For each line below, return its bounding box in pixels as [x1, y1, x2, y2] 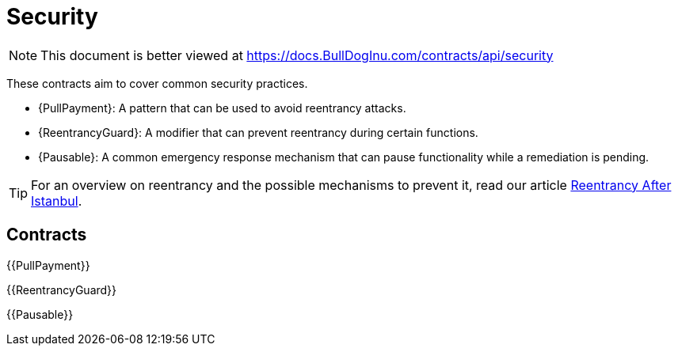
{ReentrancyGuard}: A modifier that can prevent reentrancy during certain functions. [38, 125, 478, 139]
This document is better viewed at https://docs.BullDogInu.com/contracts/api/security [40, 47, 554, 63]
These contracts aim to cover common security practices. [6, 76, 308, 90]
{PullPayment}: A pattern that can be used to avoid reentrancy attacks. [38, 100, 406, 115]
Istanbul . [31, 192, 82, 209]
